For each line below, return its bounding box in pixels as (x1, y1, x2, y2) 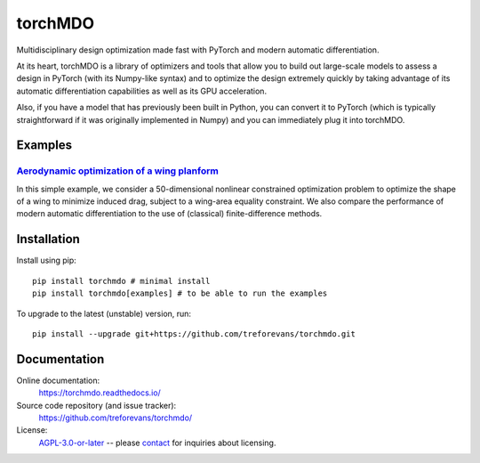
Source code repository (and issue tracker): (16, 400, 177, 410)
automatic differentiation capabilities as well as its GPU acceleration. (16, 85, 267, 96)
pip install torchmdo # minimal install (32, 276, 211, 286)
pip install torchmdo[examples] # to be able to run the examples (32, 288, 328, 298)
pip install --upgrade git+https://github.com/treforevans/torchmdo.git (32, 329, 356, 338)
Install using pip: (16, 255, 77, 266)
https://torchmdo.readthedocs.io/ (38, 387, 162, 398)
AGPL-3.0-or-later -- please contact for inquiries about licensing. (38, 437, 276, 448)
